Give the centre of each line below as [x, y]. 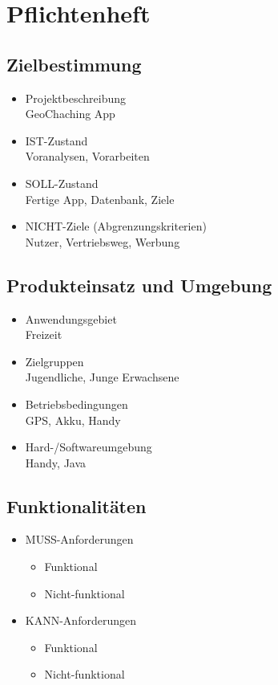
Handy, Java [56, 462]
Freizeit [44, 334]
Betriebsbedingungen [77, 404]
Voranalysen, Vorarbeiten [87, 156]
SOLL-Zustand [62, 183]
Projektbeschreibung [76, 98]
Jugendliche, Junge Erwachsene [102, 377]
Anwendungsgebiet [71, 318]
